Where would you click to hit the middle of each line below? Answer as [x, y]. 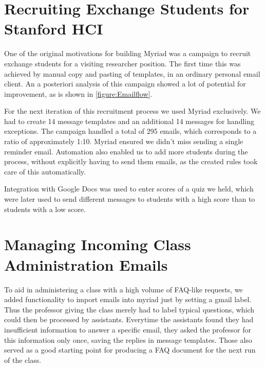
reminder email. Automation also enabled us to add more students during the [126, 151]
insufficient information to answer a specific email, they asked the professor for [128, 329]
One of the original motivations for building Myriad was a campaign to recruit [128, 53]
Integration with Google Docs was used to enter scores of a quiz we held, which [129, 189]
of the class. [23, 360]
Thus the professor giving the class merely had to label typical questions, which [129, 309]
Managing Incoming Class [98, 244]
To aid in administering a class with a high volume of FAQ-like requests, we [124, 289]
